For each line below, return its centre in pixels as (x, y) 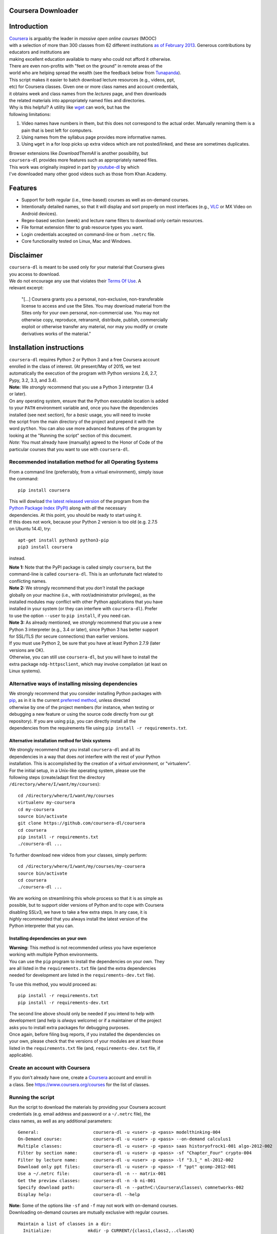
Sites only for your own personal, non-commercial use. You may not (90, 313)
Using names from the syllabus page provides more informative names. (94, 137)
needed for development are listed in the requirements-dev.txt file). (82, 975)
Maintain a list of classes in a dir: (65, 1224)
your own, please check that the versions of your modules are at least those (86, 1041)
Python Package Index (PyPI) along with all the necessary (68, 508)
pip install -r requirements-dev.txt (64, 1003)
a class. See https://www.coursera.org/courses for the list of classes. (79, 1084)
